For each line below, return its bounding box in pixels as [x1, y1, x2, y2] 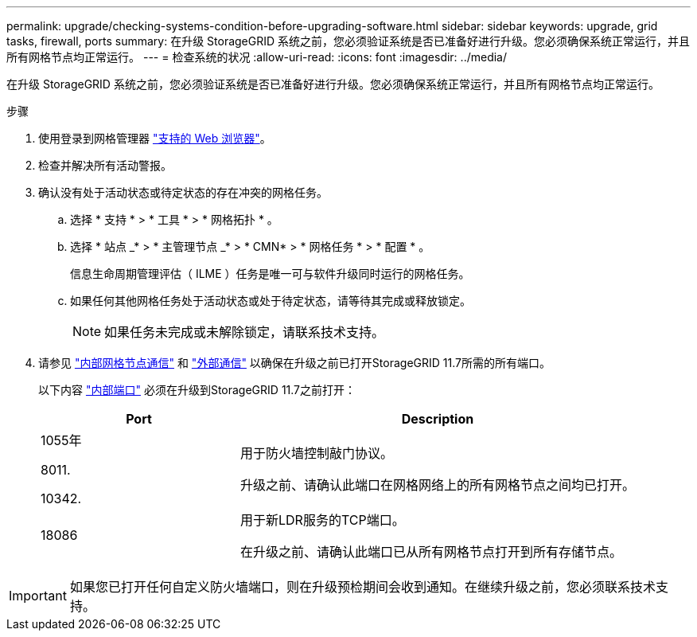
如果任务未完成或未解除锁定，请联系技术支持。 [104, 324, 385, 340]
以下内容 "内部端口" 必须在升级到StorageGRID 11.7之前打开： [38, 383, 356, 397]
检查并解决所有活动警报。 [38, 158, 172, 172]
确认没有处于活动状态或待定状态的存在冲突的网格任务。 [38, 186, 328, 199]
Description [401, 411, 474, 427]
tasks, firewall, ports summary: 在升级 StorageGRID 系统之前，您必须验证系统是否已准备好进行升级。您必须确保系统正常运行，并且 [6, 34, 691, 48]
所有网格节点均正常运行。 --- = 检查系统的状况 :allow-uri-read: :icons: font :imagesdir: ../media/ [6, 50, 508, 64]
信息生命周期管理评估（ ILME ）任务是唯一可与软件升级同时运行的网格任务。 [70, 267, 470, 280]
